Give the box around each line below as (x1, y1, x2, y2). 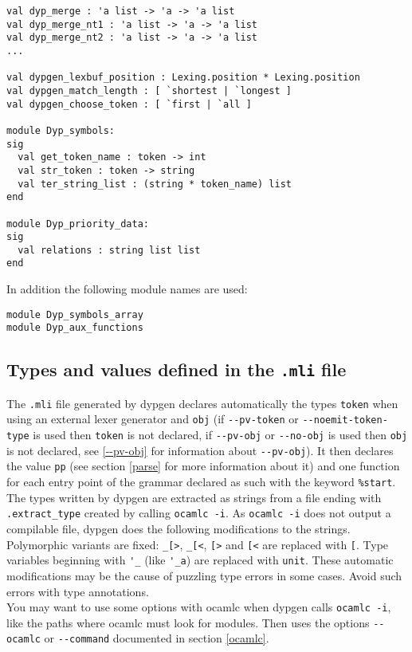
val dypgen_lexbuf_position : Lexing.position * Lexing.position (6, 72, 360, 84)
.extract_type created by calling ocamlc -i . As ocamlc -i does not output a (6, 505, 391, 521)
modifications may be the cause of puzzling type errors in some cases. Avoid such (6, 567, 402, 583)
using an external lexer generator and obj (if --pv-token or (6, 410, 299, 427)
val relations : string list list (18, 244, 201, 256)
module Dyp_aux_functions (6, 322, 143, 334)
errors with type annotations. (6, 583, 149, 599)
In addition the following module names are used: (6, 281, 248, 297)
